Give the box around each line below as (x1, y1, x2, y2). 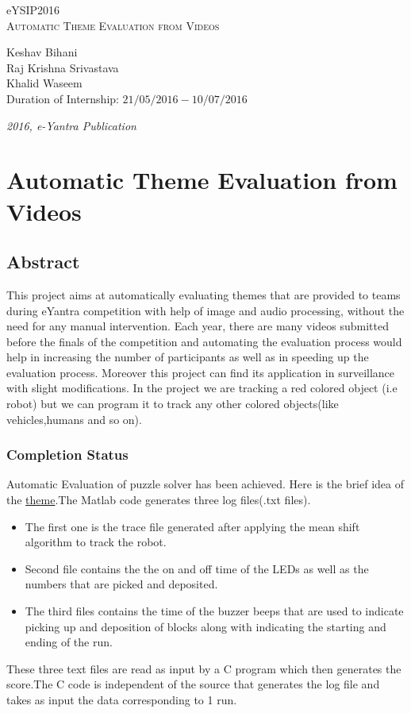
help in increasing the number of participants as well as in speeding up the (6, 349, 369, 365)
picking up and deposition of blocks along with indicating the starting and (25, 618, 386, 634)
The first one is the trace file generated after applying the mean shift (25, 518, 360, 534)
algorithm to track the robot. (25, 534, 167, 550)
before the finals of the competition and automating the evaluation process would (6, 333, 402, 349)
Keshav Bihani (6, 44, 78, 60)
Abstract (6, 249, 80, 274)
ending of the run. (25, 634, 113, 650)
